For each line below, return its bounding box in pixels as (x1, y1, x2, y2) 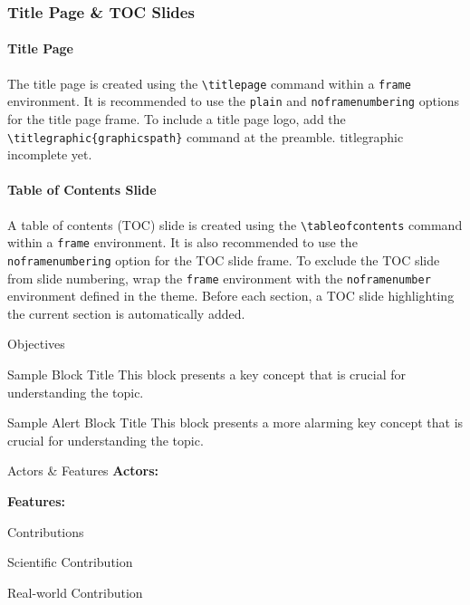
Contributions (7, 522, 84, 541)
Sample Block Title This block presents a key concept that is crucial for (7, 365, 407, 383)
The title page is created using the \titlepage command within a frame (7, 73, 411, 92)
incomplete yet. (7, 145, 92, 164)
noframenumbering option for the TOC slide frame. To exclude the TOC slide (7, 250, 440, 269)
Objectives (7, 334, 65, 353)
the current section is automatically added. (7, 303, 245, 322)
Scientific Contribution (7, 552, 133, 571)
